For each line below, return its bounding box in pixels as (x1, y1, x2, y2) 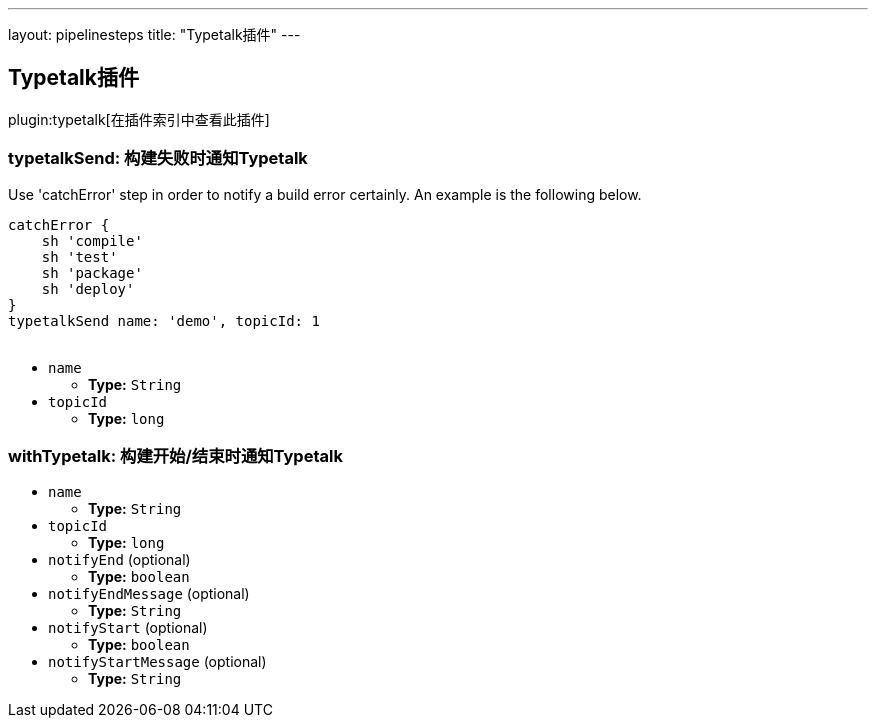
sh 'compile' (41, 232, 143, 249)
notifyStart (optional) (48, 619, 208, 637)
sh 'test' (41, 248, 118, 265)
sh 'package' (41, 264, 143, 281)
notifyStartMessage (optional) (48, 653, 267, 671)
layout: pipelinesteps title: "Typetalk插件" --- (8, 26, 301, 43)
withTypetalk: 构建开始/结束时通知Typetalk (8, 445, 343, 466)
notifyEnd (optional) (48, 551, 191, 569)
